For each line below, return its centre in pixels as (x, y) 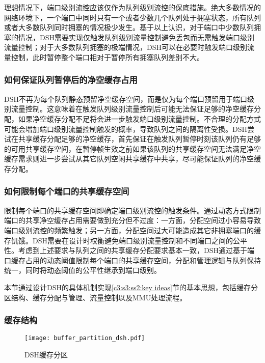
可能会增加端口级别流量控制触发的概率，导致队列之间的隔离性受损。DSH (126, 129)
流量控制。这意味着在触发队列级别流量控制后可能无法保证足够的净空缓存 (132, 109)
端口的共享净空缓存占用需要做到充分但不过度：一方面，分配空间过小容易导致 (132, 220)
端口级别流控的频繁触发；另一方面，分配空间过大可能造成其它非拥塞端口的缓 (132, 230)
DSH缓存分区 (46, 354)
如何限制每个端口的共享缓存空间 (67, 191)
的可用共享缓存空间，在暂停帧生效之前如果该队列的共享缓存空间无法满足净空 (132, 148)
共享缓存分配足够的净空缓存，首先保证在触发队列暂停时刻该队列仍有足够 (139, 139)
